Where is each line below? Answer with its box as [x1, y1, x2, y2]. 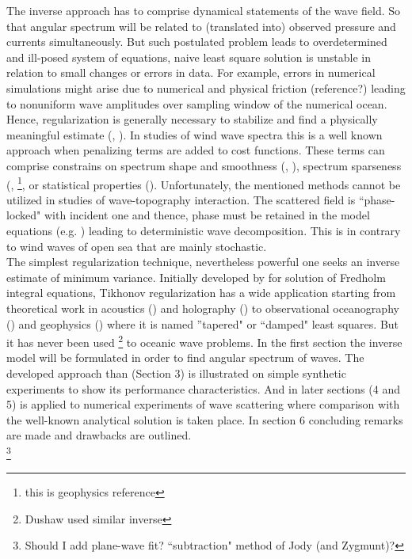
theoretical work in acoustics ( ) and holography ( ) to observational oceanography [6, 299, 399, 316]
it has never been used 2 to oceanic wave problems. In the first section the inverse [6, 332, 402, 350]
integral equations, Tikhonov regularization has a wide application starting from [6, 284, 396, 301]
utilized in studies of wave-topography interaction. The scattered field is [6, 191, 356, 207]
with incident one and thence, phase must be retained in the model [44, 207, 370, 223]
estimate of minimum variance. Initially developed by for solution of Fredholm [6, 268, 386, 285]
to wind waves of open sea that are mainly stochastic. [6, 238, 267, 254]
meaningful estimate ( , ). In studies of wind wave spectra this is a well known [6, 126, 383, 143]
